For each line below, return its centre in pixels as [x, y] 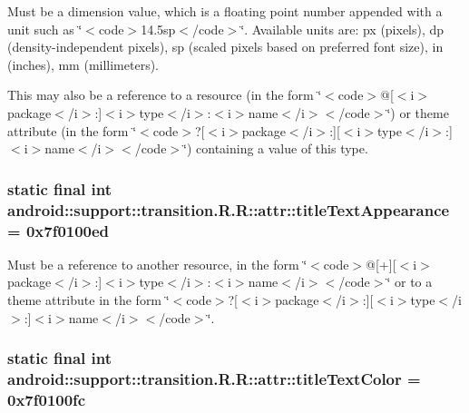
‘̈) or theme [418, 112]
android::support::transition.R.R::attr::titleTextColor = [214, 379]
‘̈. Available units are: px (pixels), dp [342, 29]
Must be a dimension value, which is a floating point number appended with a [225, 11]
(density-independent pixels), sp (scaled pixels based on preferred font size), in [225, 47]
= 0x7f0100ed [59, 230]
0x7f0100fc [47, 399]
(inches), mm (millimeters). [83, 64]
